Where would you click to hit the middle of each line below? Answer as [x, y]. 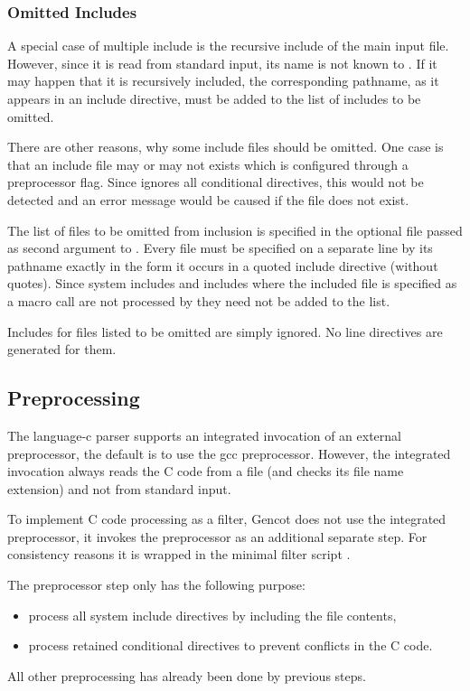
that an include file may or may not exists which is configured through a [208, 164]
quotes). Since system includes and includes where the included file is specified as [232, 283]
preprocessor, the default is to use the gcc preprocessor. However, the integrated [229, 453]
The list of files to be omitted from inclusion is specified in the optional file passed [235, 230]
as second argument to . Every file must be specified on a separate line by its [220, 248]
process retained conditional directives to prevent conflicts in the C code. [230, 645]
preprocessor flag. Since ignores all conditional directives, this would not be [216, 182]
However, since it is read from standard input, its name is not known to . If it [222, 63]
